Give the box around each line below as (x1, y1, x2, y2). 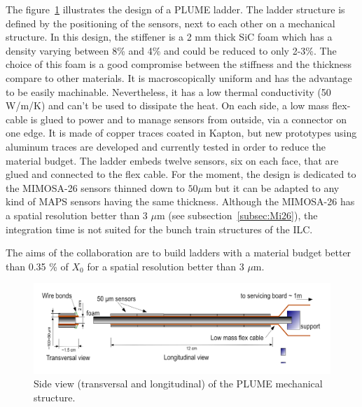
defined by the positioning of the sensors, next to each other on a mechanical (6, 15, 335, 30)
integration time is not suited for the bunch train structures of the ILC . (6, 221, 313, 236)
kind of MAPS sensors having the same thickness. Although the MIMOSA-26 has (6, 194, 355, 209)
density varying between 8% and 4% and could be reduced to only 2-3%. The (6, 43, 337, 57)
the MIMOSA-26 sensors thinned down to (6, 180, 185, 195)
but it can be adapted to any (215, 180, 340, 195)
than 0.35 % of (6, 258, 69, 273)
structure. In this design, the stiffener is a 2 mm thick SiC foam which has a (6, 29, 333, 44)
